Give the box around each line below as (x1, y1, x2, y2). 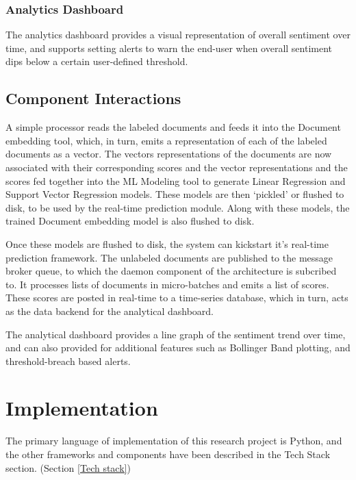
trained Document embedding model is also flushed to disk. (5, 214, 255, 228)
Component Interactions (5, 88, 181, 109)
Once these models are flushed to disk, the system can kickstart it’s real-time (5, 236, 329, 251)
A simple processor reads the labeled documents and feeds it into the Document (5, 120, 341, 134)
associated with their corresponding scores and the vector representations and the (5, 160, 348, 174)
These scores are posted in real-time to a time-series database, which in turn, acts (5, 290, 348, 305)
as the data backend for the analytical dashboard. (5, 303, 214, 318)
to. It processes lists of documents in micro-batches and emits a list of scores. (5, 277, 329, 291)
